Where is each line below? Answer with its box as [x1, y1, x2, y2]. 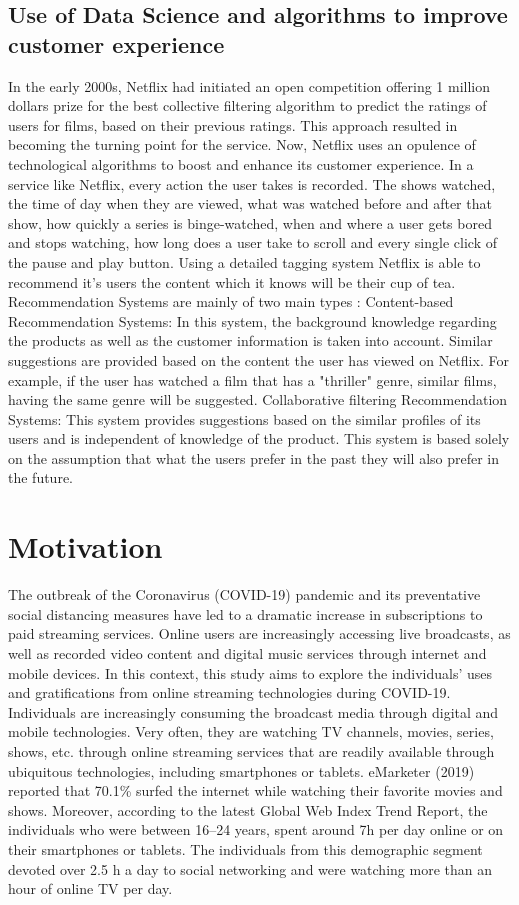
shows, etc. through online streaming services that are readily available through [8, 740, 495, 761]
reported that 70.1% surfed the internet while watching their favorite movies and [8, 780, 503, 801]
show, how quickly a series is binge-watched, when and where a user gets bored [8, 212, 492, 233]
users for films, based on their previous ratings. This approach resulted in [8, 114, 458, 135]
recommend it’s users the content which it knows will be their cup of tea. [8, 271, 456, 292]
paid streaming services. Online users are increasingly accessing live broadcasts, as [8, 623, 511, 644]
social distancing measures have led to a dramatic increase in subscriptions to [8, 603, 483, 624]
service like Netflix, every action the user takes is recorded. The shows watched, [8, 173, 496, 194]
